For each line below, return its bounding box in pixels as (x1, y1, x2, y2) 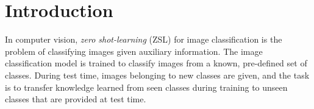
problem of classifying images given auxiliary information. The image (5, 44, 263, 57)
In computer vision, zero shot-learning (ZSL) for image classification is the (5, 33, 282, 46)
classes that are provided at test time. (5, 93, 146, 105)
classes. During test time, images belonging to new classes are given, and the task (5, 68, 310, 81)
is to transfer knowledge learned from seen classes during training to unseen (5, 80, 288, 93)
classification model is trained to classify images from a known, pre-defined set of (5, 57, 307, 69)
